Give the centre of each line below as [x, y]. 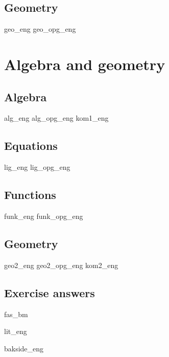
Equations [31, 146]
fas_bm [16, 314]
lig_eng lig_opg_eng [37, 167]
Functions [30, 195]
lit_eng [16, 331]
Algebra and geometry [85, 64]
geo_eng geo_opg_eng [40, 29]
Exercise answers [50, 292]
